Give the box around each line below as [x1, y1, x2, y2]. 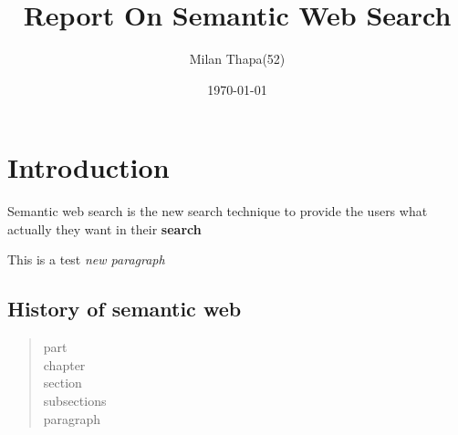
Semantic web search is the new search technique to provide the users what [7, 202, 428, 221]
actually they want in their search [7, 219, 202, 238]
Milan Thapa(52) [189, 49, 286, 68]
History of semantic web [7, 295, 242, 323]
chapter [43, 355, 86, 374]
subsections [43, 391, 107, 410]
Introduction [7, 149, 170, 186]
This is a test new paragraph [7, 250, 165, 269]
